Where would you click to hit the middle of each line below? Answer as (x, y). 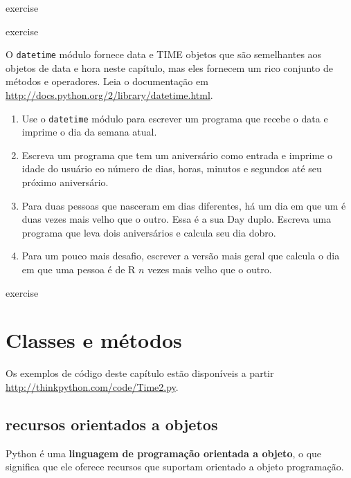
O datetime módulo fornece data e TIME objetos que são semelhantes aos (164, 54)
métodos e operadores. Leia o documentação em (107, 81)
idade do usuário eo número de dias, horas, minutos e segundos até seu (172, 168)
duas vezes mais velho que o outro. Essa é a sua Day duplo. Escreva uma (177, 219)
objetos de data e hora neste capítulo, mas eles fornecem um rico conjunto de (169, 67)
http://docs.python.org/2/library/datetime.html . (109, 95)
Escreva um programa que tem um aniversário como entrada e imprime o (177, 155)
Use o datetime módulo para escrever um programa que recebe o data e (175, 118)
